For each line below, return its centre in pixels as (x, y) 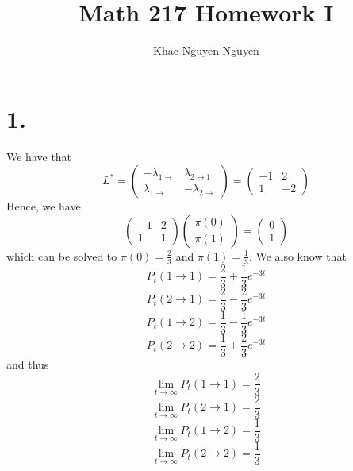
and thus (28, 363)
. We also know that (297, 255)
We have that (39, 156)
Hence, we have (44, 206)
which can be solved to (62, 255)
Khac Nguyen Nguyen (206, 50)
